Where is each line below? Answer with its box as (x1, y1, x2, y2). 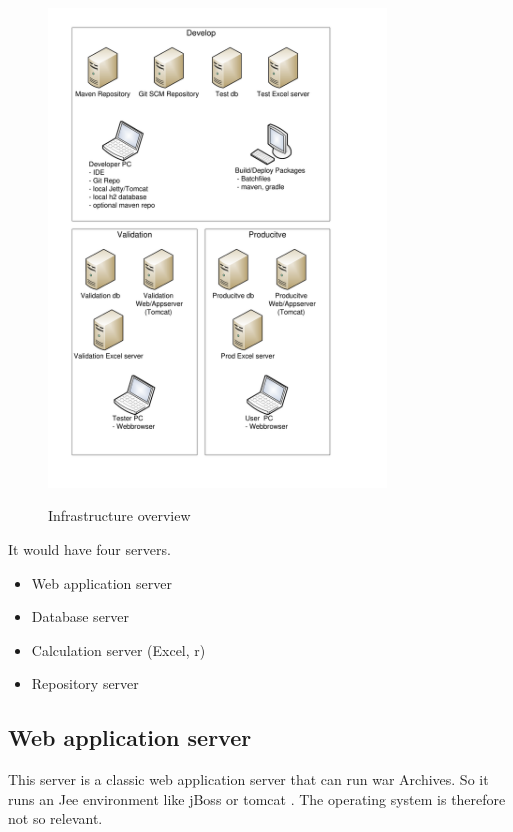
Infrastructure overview (48, 505, 191, 526)
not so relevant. (8, 808, 103, 829)
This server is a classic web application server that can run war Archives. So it (8, 769, 489, 790)
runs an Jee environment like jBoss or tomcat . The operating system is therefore (8, 788, 506, 809)
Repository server (31, 673, 139, 694)
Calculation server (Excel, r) (31, 639, 206, 660)
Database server (31, 606, 130, 627)
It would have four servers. (8, 538, 171, 559)
